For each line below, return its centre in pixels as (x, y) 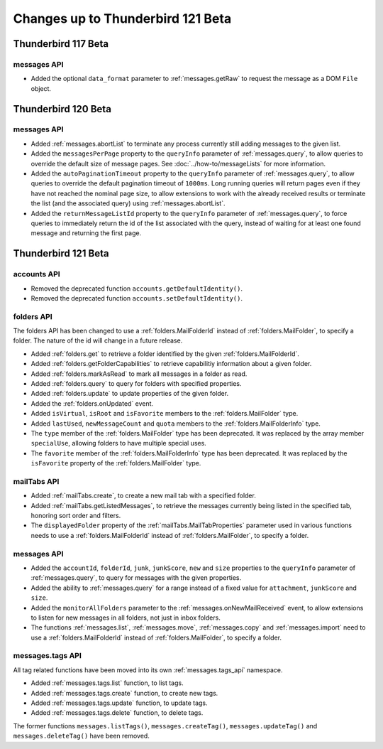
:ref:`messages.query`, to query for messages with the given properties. (136, 578)
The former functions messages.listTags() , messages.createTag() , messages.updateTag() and (165, 726)
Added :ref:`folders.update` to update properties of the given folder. (130, 394)
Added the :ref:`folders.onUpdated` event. (92, 403)
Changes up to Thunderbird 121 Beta (122, 18)
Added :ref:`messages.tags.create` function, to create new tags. (124, 693)
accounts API (37, 274)
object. (41, 88)
